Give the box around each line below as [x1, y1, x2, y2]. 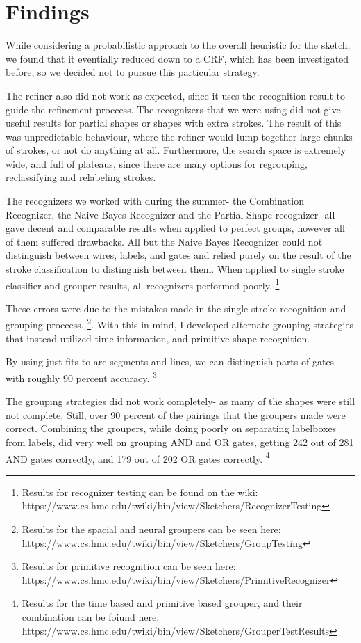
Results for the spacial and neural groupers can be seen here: [22, 521, 281, 536]
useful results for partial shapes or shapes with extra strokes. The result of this [6, 116, 342, 130]
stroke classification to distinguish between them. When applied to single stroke [6, 262, 344, 276]
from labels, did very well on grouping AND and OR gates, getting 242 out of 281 [6, 434, 354, 449]
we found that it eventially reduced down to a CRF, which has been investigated [6, 51, 349, 65]
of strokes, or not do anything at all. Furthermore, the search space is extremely [6, 143, 346, 157]
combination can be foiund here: [22, 609, 160, 624]
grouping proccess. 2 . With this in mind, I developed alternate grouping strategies [6, 315, 354, 332]
